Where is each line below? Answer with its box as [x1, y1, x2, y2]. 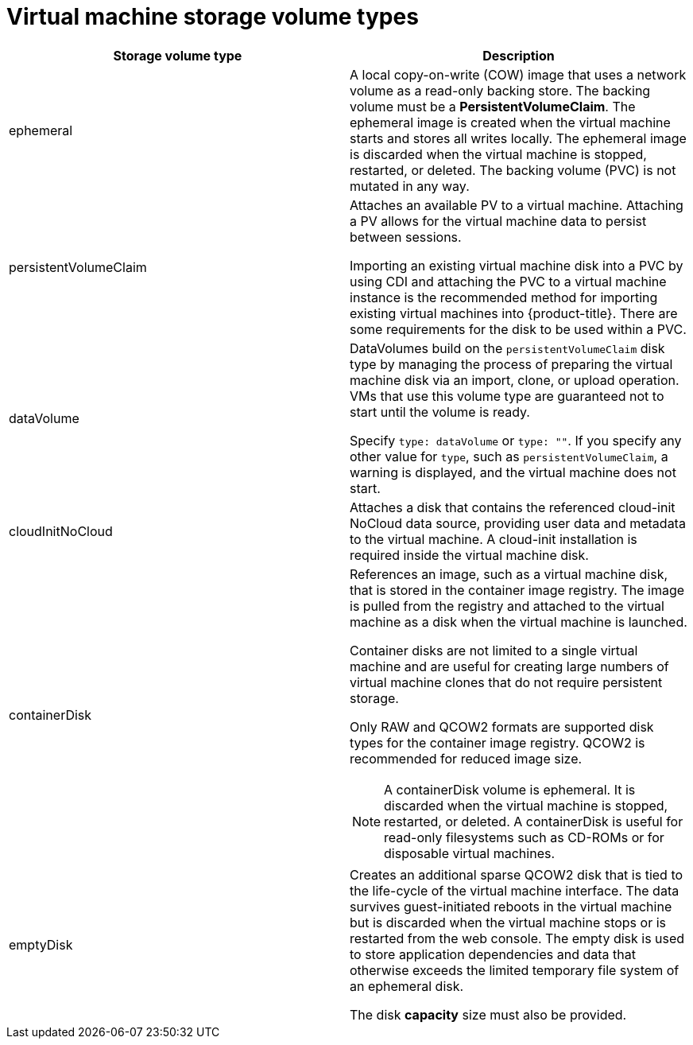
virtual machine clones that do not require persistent [350, 674, 663, 690]
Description [482, 47, 555, 64]
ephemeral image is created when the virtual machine [350, 114, 671, 130]
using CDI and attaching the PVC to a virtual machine [350, 273, 667, 289]
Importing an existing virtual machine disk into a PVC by [350, 257, 683, 274]
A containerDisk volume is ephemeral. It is [384, 781, 636, 798]
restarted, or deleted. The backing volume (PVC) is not [350, 161, 676, 178]
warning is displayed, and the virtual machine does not [350, 464, 676, 480]
